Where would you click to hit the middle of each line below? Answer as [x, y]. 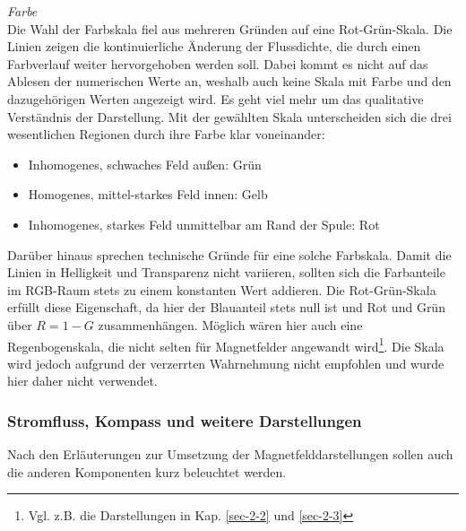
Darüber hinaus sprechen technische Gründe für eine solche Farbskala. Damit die [229, 254]
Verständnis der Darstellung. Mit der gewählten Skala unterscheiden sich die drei [229, 116]
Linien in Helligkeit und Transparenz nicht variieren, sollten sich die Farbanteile [226, 272]
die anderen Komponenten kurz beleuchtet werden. [147, 471]
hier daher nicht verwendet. [82, 381]
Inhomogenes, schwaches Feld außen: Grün [145, 164]
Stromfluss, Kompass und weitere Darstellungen [185, 420]
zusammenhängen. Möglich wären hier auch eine [230, 324]
